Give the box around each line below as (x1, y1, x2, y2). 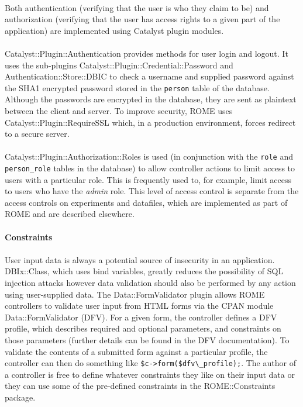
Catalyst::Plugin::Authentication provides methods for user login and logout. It (5, 47, 288, 59)
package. (5, 391, 36, 403)
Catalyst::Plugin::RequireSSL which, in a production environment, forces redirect (5, 116, 296, 128)
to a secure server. (5, 127, 70, 140)
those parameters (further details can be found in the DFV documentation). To (5, 334, 290, 346)
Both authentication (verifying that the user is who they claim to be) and (5, 1, 269, 13)
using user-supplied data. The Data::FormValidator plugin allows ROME (5, 288, 265, 300)
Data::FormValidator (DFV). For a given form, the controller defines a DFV (5, 311, 277, 323)
